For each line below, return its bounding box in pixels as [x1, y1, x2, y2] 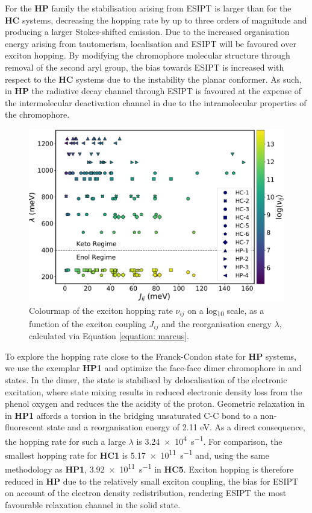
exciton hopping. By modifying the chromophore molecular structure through [5, 49, 290, 62]
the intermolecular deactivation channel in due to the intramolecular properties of [5, 96, 307, 109]
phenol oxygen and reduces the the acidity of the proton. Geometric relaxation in [5, 397, 305, 410]
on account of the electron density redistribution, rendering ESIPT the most [5, 486, 287, 499]
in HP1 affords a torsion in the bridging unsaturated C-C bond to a [5, 409, 258, 421]
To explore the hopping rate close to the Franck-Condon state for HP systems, [5, 349, 296, 362]
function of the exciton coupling [29, 317, 146, 330]
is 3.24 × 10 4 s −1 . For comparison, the [136, 433, 282, 447]
